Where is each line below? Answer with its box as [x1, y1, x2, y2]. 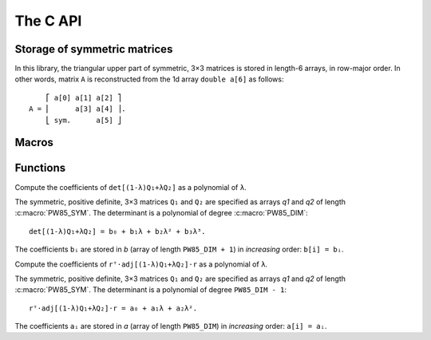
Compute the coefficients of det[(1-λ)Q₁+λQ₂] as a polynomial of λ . [14, 182, 247, 192]
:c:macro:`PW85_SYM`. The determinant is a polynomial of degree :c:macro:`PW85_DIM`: [14, 208, 308, 218]
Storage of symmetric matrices [14, 42, 173, 56]
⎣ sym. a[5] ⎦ [45, 116, 122, 125]
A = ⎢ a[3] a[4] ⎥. [29, 105, 126, 113]
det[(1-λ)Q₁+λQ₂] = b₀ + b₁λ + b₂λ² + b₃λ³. [29, 227, 207, 235]
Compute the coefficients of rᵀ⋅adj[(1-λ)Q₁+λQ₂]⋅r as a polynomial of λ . [14, 259, 267, 269]
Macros [14, 136, 53, 149]
